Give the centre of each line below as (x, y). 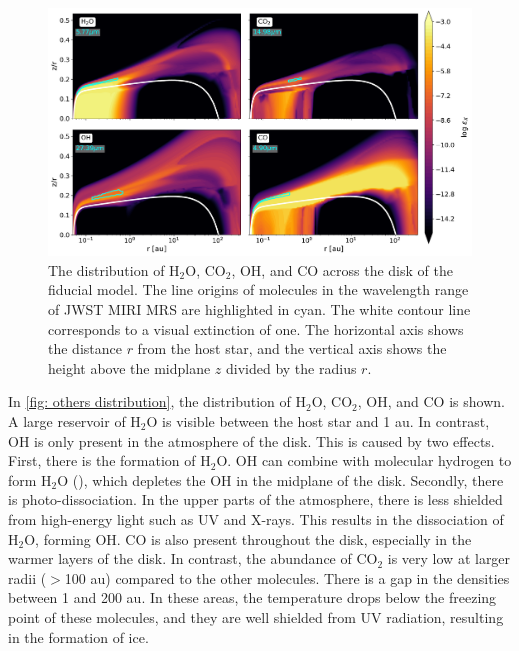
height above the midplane (129, 367)
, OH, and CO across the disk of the (342, 269)
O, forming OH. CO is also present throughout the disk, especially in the (248, 538)
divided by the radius (291, 367)
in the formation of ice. (78, 636)
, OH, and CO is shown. (431, 401)
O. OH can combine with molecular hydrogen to (364, 460)
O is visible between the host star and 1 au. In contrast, (318, 421)
